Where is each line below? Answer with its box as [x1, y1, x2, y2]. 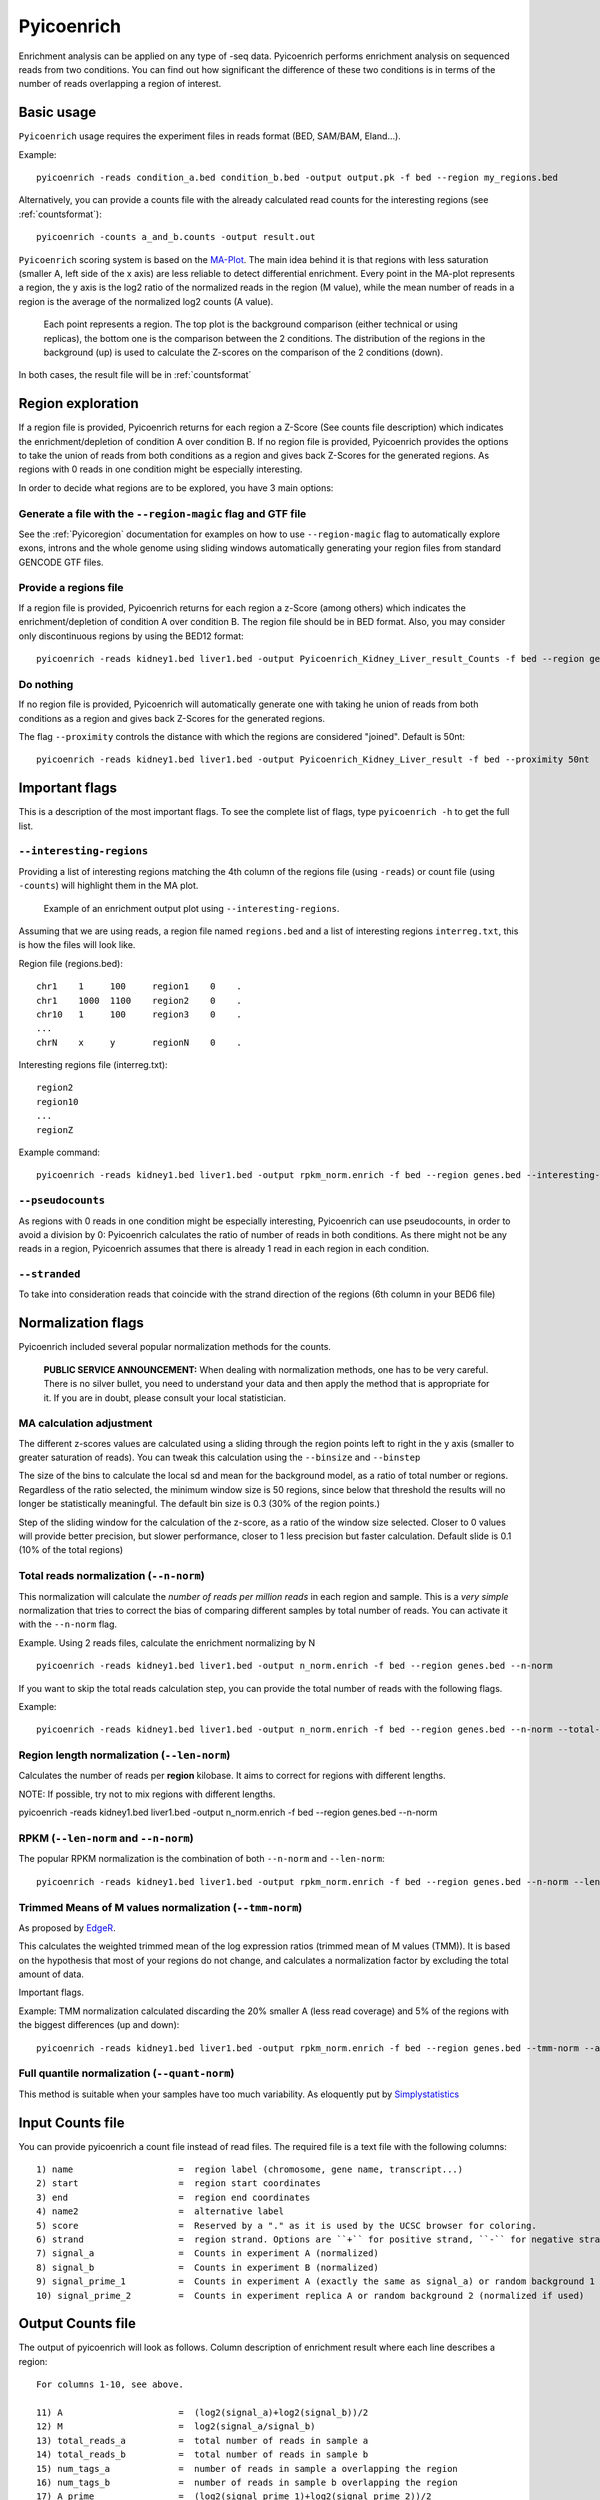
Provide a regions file [18, 581, 124, 595]
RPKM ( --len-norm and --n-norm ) [18, 1831, 194, 1845]
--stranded [18, 1268, 81, 1281]
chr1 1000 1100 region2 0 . [36, 995, 242, 1006]
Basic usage [18, 104, 97, 121]
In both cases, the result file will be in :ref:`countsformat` [18, 369, 252, 381]
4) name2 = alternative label [36, 2206, 285, 2217]
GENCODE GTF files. [18, 556, 104, 568]
